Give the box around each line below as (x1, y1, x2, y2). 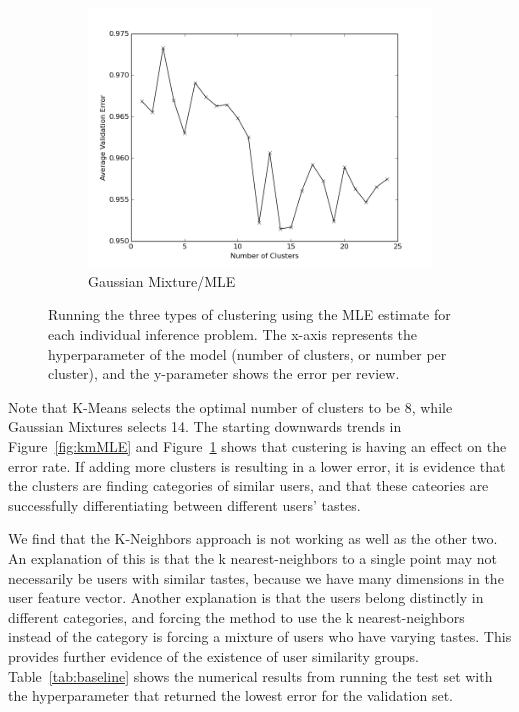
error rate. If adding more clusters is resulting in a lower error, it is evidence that (8, 455, 506, 476)
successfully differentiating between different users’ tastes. (8, 494, 361, 515)
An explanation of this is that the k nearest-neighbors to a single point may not (8, 547, 497, 568)
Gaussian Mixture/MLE (88, 270, 236, 291)
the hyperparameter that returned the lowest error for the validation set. (8, 685, 454, 706)
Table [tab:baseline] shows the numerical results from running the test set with (8, 665, 493, 686)
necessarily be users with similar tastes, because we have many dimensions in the (8, 567, 504, 588)
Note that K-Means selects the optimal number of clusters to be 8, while (8, 396, 453, 417)
